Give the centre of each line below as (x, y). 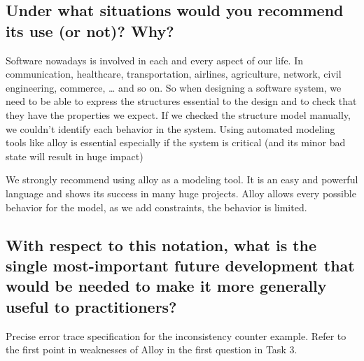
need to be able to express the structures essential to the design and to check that (181, 101)
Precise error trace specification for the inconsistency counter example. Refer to (176, 335)
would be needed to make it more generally (166, 286)
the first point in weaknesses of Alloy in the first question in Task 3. (152, 349)
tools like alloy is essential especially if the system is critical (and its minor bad (176, 142)
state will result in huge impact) (75, 156)
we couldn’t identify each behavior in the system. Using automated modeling (170, 128)
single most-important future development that (180, 265)
